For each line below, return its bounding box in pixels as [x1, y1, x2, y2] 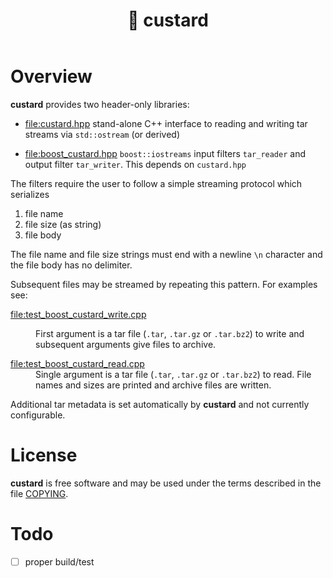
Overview [10, 65, 93, 88]
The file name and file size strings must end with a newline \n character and [10, 248, 323, 260]
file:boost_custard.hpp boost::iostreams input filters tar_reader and [24, 147, 306, 159]
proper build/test [24, 555, 95, 568]
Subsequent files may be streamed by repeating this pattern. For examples [10, 278, 318, 290]
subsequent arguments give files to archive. [35, 338, 217, 350]
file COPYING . [10, 487, 69, 499]
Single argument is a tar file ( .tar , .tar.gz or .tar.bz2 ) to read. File [35, 368, 312, 380]
